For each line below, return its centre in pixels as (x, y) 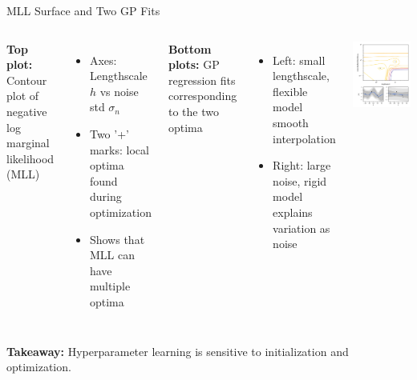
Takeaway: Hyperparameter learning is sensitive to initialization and (178, 351)
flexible (290, 91)
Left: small (299, 60)
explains (293, 212)
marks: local (119, 149)
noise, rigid (300, 180)
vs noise (119, 91)
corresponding (202, 96)
